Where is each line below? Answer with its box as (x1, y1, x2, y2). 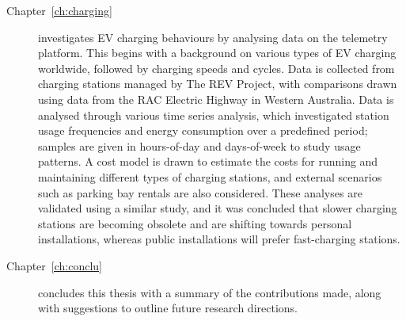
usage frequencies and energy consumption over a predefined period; (38, 122, 368, 139)
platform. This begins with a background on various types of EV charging (38, 44, 397, 61)
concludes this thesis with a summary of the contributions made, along (38, 284, 381, 300)
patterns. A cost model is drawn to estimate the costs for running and (38, 153, 378, 170)
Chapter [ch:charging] (6, 2, 112, 18)
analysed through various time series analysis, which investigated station (38, 106, 389, 123)
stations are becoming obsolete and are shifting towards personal (38, 215, 352, 231)
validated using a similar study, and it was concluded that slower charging (38, 200, 397, 216)
